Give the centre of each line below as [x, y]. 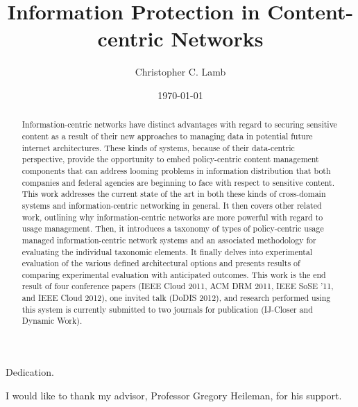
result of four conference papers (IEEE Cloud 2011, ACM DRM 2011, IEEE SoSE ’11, [178, 286]
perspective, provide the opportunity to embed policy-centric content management [170, 159]
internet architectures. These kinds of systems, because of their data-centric [158, 147]
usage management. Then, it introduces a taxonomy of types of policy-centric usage [173, 228]
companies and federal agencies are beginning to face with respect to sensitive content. [178, 182]
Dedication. [30, 372]
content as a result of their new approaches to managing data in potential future [167, 136]
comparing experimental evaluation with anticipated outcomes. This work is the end [174, 274]
